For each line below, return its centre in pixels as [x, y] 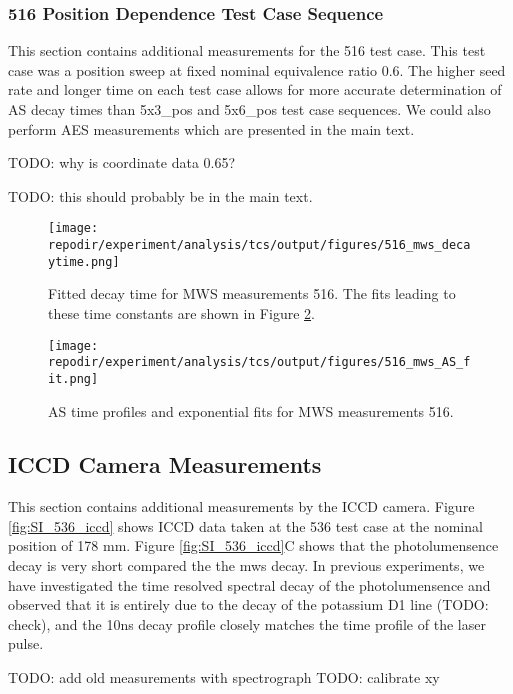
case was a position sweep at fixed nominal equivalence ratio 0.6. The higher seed [257, 69]
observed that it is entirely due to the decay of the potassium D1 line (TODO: [248, 604]
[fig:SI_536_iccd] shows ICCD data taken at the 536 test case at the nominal [245, 525]
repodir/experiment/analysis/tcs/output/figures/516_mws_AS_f [259, 362]
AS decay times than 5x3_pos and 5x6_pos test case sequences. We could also [249, 109]
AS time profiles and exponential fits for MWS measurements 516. [251, 410]
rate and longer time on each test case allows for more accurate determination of [255, 89]
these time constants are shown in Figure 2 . [181, 312]
